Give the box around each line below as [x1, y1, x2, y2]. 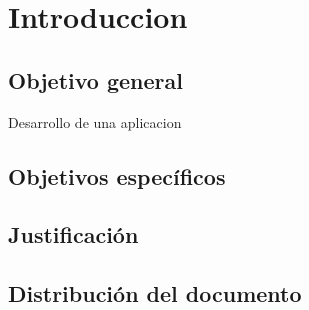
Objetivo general [8, 64, 183, 95]
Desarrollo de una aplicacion [8, 111, 182, 132]
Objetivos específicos [8, 160, 226, 191]
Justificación [8, 219, 139, 250]
